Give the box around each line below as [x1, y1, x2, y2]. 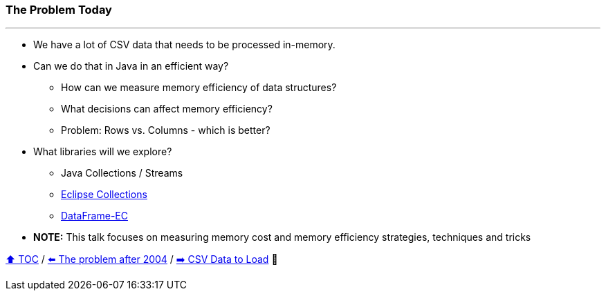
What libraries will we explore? [33, 146, 172, 158]
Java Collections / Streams [61, 167, 183, 179]
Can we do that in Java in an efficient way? [33, 60, 229, 72]
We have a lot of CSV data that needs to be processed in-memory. [33, 39, 336, 51]
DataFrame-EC [61, 210, 128, 222]
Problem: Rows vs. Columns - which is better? [61, 124, 270, 137]
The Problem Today [6, 3, 112, 17]
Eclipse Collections [61, 188, 147, 201]
